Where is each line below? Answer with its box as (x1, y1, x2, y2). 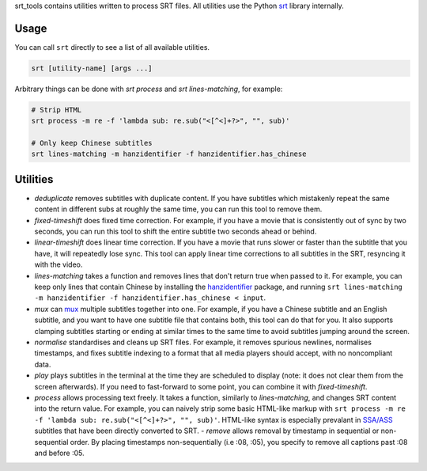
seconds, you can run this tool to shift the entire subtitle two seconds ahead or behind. (34, 226, 317, 237)
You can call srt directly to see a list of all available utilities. (14, 42, 210, 51)
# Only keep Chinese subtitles (31, 139, 153, 148)
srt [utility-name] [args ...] (31, 63, 153, 73)
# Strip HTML (31, 105, 82, 114)
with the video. (34, 260, 83, 269)
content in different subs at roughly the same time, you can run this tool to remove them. (34, 204, 323, 214)
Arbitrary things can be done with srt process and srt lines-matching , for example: (14, 84, 283, 93)
